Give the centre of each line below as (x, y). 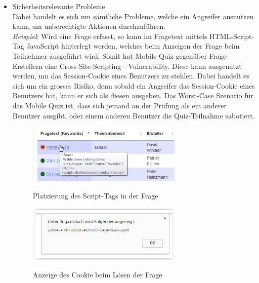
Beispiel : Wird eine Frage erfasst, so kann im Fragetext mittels (110, 36)
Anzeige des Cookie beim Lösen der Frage (97, 275)
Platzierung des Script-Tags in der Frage (95, 195)
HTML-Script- (232, 36)
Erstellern (28, 66)
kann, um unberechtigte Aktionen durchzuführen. (89, 26)
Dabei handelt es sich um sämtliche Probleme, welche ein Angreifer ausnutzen (133, 16)
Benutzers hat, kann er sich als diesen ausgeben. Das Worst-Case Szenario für (133, 95)
